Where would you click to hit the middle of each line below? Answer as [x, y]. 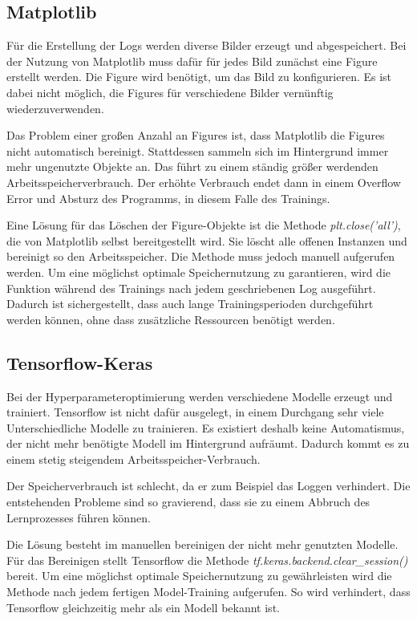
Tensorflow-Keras [80, 362]
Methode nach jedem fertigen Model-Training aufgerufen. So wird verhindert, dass [208, 592]
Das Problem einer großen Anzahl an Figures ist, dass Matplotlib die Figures [196, 135]
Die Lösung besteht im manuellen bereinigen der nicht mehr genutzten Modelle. [202, 544]
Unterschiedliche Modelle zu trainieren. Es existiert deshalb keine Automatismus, [206, 427]
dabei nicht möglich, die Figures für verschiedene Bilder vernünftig [170, 92]
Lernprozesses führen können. [79, 517]
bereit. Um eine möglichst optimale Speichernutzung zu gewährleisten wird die [199, 576]
